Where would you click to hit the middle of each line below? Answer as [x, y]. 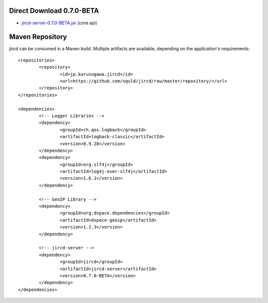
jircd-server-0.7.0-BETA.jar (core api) [60, 23]
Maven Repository [38, 37]
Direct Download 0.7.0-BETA [54, 11]
